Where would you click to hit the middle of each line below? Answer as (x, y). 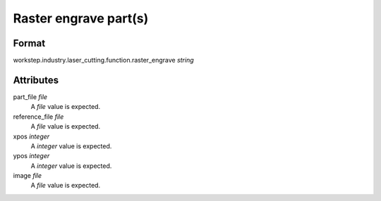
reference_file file (38, 117)
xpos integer (31, 136)
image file (28, 176)
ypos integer (31, 156)
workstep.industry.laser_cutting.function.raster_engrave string (103, 60)
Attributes (36, 80)
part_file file (30, 97)
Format (29, 43)
